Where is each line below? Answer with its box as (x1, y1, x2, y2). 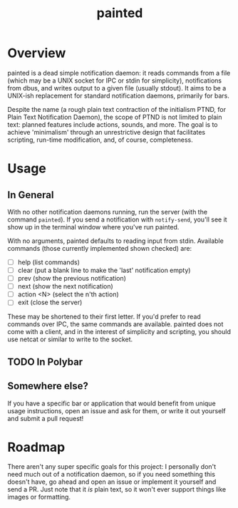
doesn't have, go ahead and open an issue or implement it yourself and (7, 477, 217, 486)
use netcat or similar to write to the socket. (7, 335, 133, 343)
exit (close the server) (17, 298, 83, 307)
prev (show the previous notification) (17, 274, 127, 283)
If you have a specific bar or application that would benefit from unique (7, 399, 216, 408)
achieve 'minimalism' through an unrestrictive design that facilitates (7, 128, 205, 136)
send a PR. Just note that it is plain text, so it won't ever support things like (7, 485, 227, 494)
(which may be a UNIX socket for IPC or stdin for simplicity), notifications (7, 76, 222, 85)
